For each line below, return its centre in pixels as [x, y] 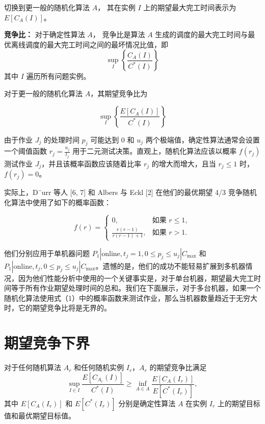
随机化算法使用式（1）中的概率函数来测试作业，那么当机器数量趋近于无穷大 [131, 298]
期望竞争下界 [47, 343]
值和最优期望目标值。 [40, 415]
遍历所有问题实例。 [58, 76]
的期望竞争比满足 [178, 367]
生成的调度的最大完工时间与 [202, 34]
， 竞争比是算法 [119, 34]
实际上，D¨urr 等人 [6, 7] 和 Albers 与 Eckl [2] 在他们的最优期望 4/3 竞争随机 [130, 192]
